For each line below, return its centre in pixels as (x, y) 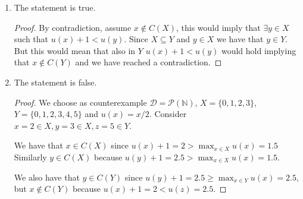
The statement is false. (55, 82)
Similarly (30, 157)
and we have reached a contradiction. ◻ (149, 62)
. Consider (168, 114)
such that (31, 39)
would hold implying (259, 50)
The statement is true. (55, 7)
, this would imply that (218, 27)
